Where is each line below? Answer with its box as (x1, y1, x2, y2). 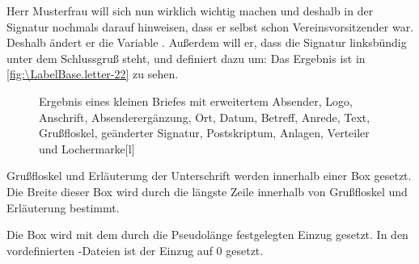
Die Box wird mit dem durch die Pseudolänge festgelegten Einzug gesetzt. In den (6, 226, 408, 243)
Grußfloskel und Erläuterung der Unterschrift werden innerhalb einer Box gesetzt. (6, 167, 412, 184)
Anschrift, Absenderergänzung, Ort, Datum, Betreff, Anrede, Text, (39, 108, 370, 125)
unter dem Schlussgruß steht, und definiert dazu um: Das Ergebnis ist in (6, 49, 366, 66)
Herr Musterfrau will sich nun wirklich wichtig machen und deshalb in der (6, 2, 374, 19)
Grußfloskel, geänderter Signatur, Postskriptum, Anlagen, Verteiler (39, 124, 370, 141)
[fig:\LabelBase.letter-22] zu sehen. (6, 65, 179, 82)
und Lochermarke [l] (39, 140, 135, 157)
